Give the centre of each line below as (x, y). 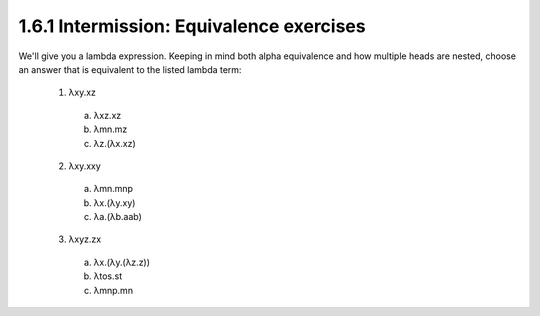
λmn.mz (110, 129)
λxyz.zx (85, 239)
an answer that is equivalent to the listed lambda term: (130, 69)
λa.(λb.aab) (117, 217)
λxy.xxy (85, 166)
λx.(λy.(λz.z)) (121, 262)
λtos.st (108, 276)
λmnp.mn (113, 290)
